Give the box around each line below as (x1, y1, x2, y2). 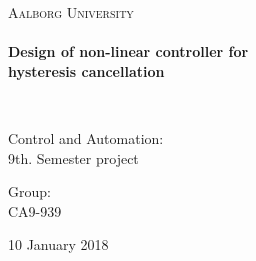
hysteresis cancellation (8, 60, 165, 81)
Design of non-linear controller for (8, 41, 249, 62)
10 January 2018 (8, 234, 109, 255)
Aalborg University (8, 2, 134, 22)
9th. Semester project (8, 147, 139, 168)
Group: (8, 181, 51, 202)
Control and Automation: (8, 127, 164, 148)
